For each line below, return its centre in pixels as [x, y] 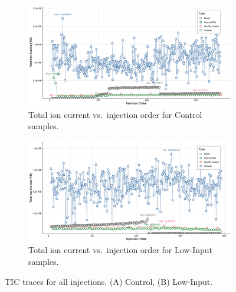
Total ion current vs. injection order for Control [115, 114]
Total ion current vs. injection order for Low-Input [121, 250]
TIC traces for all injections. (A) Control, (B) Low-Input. [109, 281]
